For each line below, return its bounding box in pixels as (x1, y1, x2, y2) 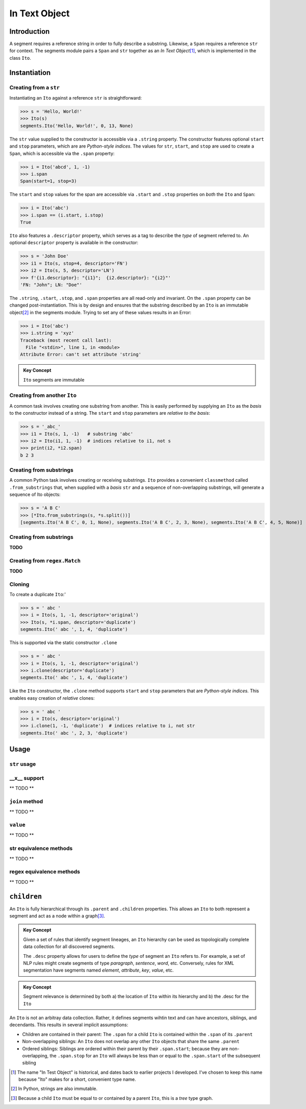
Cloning (9, 580, 30, 587)
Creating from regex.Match (9, 557, 81, 564)
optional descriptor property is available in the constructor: (9, 240, 139, 246)
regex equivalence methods (9, 868, 80, 876)
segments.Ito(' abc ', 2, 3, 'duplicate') (20, 730, 128, 736)
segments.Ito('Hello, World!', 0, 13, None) (20, 123, 134, 129)
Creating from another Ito (9, 392, 76, 399)
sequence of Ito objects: (9, 491, 61, 498)
